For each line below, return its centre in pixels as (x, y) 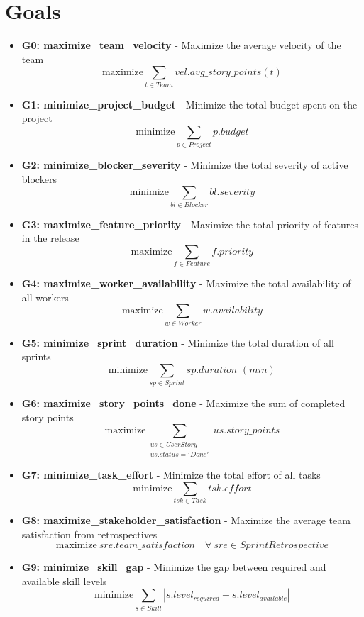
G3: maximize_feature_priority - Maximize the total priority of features (190, 224)
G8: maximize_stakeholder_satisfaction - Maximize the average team (186, 520)
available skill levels (64, 580)
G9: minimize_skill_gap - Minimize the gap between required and (174, 567)
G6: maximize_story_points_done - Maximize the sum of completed (183, 403)
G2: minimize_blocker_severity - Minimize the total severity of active (185, 165)
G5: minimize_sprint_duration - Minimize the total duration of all (178, 342)
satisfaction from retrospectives (89, 534)
